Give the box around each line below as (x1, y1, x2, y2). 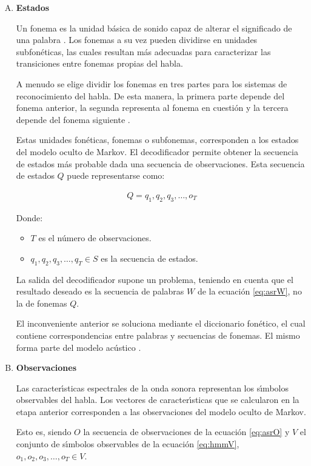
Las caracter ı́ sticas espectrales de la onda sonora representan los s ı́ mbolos (16, 381, 289, 394)
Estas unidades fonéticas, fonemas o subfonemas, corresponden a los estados (16, 133, 299, 146)
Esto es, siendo (16, 425, 72, 438)
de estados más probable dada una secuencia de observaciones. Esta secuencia (16, 157, 305, 170)
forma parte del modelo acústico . (16, 341, 141, 353)
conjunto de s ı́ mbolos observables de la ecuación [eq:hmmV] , (16, 438, 239, 450)
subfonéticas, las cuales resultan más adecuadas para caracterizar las (16, 45, 271, 58)
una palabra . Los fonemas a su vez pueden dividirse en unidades (16, 33, 258, 46)
